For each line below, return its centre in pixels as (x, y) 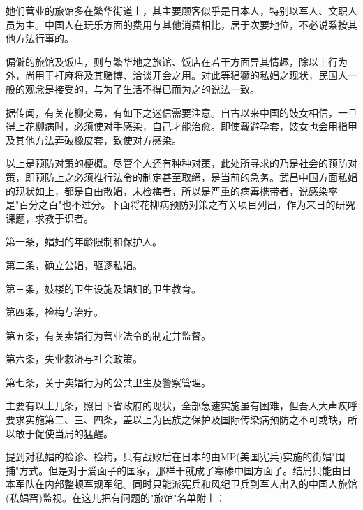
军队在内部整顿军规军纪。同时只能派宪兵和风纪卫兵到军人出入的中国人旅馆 (186, 484)
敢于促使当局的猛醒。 (64, 433)
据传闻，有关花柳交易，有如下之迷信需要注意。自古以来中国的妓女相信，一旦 (181, 112)
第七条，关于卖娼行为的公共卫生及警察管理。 (108, 382)
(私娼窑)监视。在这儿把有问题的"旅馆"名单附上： (116, 498)
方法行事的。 (44, 38)
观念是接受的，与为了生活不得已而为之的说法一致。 (142, 88)
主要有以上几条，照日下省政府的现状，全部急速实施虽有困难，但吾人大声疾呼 (181, 406)
